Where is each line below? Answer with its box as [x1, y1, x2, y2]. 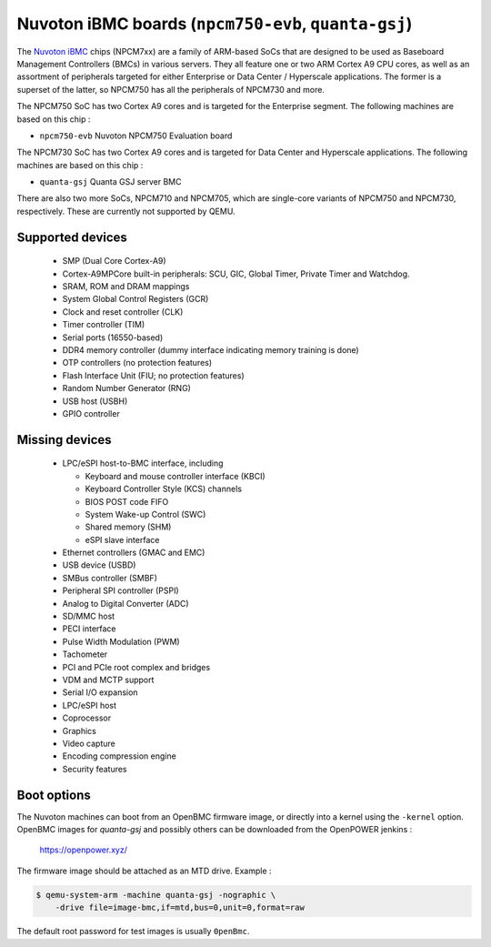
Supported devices [16, 229, 127, 245]
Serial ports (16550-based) [62, 332, 164, 343]
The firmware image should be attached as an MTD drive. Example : [16, 865, 272, 876]
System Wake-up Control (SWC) [85, 509, 206, 519]
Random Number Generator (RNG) [62, 383, 191, 394]
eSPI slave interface [85, 534, 160, 545]
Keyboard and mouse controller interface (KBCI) [85, 470, 266, 481]
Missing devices [16, 432, 113, 448]
